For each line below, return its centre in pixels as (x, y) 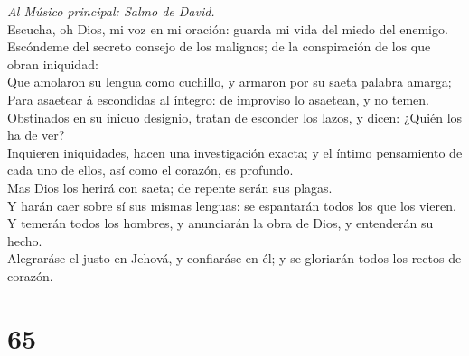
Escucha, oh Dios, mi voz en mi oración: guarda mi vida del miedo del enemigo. (228, 28)
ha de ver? (36, 135)
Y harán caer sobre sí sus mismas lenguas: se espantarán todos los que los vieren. (232, 205)
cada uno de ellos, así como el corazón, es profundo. (150, 170)
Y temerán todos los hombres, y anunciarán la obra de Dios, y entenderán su (220, 223)
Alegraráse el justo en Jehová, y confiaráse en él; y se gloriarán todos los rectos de (234, 258)
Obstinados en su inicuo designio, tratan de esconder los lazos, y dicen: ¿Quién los (235, 117)
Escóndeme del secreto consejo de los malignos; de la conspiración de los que (219, 46)
